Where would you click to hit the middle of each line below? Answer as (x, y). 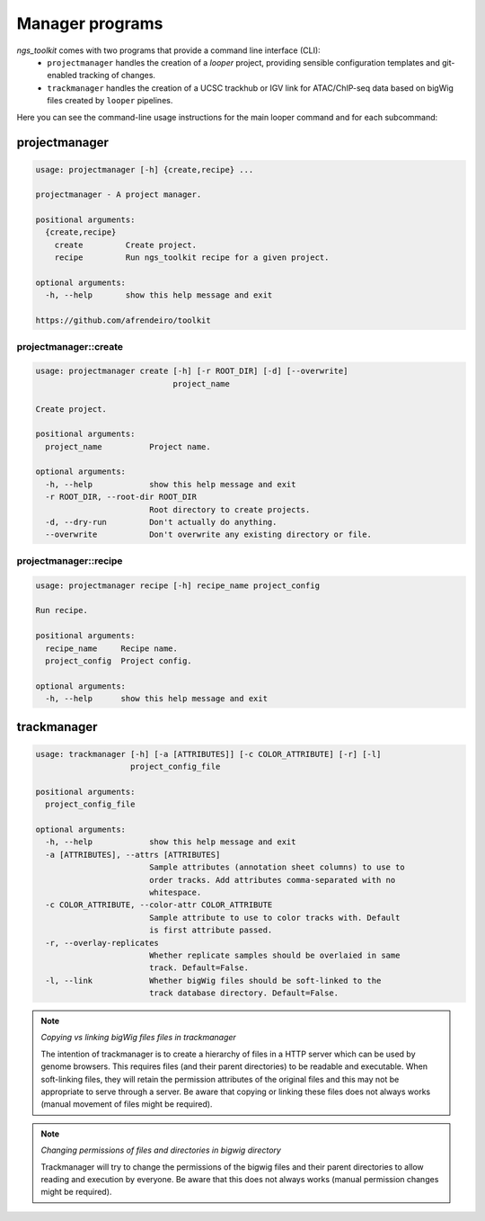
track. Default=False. (198, 968)
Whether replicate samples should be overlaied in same (274, 955)
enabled (62, 76)
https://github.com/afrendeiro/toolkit (123, 321)
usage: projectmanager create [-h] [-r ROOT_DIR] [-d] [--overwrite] (192, 371)
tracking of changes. (117, 76)
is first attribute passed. (211, 930)
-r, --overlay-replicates (102, 943)
